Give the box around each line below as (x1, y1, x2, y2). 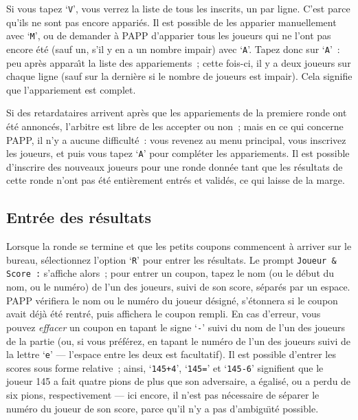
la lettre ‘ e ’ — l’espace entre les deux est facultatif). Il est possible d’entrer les (6, 347, 336, 361)
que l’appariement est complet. (6, 82, 136, 96)
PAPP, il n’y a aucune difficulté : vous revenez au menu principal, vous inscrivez (6, 132, 346, 147)
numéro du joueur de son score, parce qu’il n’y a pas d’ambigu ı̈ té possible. (6, 401, 319, 415)
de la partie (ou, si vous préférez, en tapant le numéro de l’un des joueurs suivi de (6, 333, 351, 348)
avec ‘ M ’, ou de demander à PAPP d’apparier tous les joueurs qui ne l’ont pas (6, 28, 331, 43)
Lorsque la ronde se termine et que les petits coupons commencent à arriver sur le (6, 239, 352, 253)
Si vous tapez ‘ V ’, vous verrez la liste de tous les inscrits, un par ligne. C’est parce (6, 1, 350, 15)
